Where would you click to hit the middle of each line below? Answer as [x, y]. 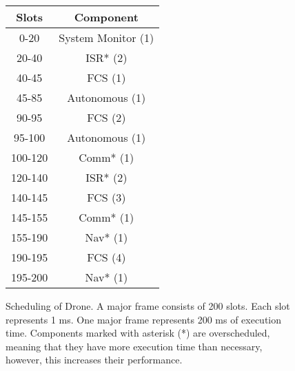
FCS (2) [106, 117]
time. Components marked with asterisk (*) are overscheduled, [138, 333]
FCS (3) [106, 197]
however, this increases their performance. [94, 360]
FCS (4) [106, 257]
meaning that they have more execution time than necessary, [134, 346]
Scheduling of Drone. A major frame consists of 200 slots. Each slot [148, 306]
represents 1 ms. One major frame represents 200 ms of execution [144, 319]
